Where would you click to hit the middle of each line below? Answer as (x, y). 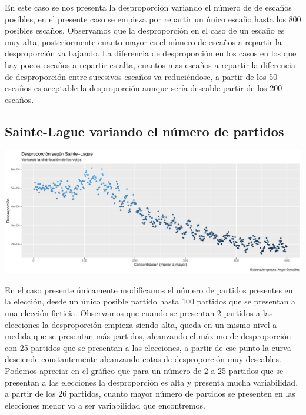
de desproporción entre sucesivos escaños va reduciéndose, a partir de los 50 (141, 76)
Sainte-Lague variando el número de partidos (144, 131)
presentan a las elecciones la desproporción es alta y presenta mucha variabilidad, (152, 382)
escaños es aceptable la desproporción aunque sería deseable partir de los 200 (144, 88)
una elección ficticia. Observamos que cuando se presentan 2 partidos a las (139, 313)
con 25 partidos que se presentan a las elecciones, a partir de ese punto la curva (148, 347)
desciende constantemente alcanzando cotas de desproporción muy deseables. (143, 359)
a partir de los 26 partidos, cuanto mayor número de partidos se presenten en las (150, 394)
